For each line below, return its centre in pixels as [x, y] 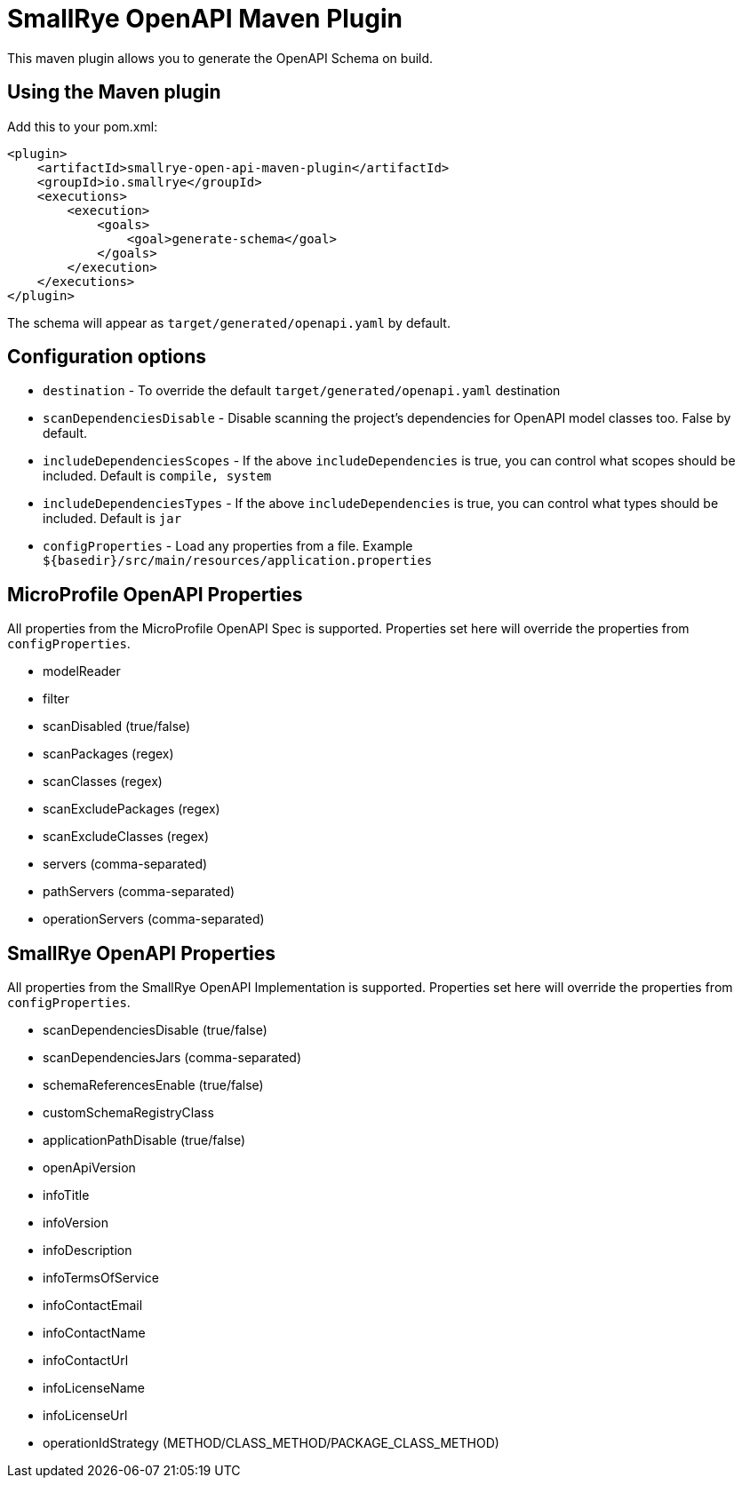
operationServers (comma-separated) [154, 919]
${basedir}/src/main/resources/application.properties [238, 561]
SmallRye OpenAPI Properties [142, 953]
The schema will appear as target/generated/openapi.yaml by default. [229, 322]
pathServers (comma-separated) [139, 892]
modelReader [82, 671]
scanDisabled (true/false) [117, 727]
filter [56, 699]
